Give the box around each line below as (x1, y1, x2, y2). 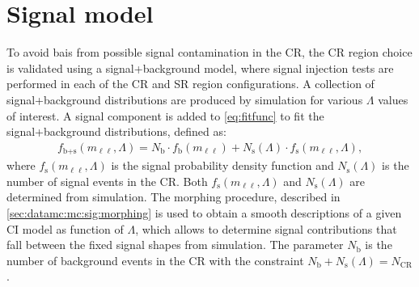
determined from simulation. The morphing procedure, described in (6, 188, 341, 205)
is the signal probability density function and (111, 157, 334, 174)
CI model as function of (6, 220, 124, 237)
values (378, 91, 408, 108)
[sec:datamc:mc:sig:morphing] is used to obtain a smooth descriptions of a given (6, 204, 402, 221)
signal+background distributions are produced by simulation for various (6, 91, 363, 108)
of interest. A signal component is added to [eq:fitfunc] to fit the (6, 107, 324, 124)
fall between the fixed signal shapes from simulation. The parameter (6, 236, 344, 253)
